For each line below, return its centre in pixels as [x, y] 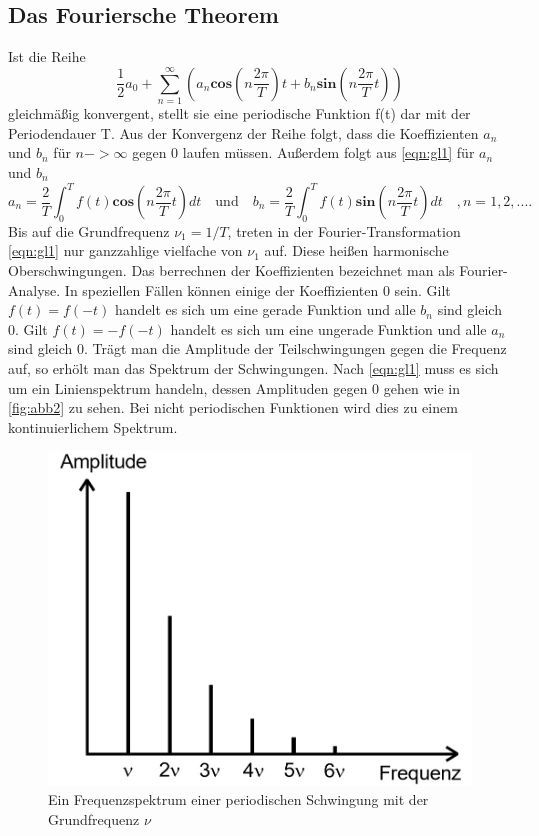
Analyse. [34, 289]
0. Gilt [28, 328]
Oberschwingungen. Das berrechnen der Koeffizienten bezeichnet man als [231, 269]
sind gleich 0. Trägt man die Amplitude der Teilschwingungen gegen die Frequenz [257, 348]
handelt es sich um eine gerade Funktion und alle [265, 309]
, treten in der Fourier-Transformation [344, 230]
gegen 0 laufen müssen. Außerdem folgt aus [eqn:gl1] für [303, 152]
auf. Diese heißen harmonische [356, 250]
